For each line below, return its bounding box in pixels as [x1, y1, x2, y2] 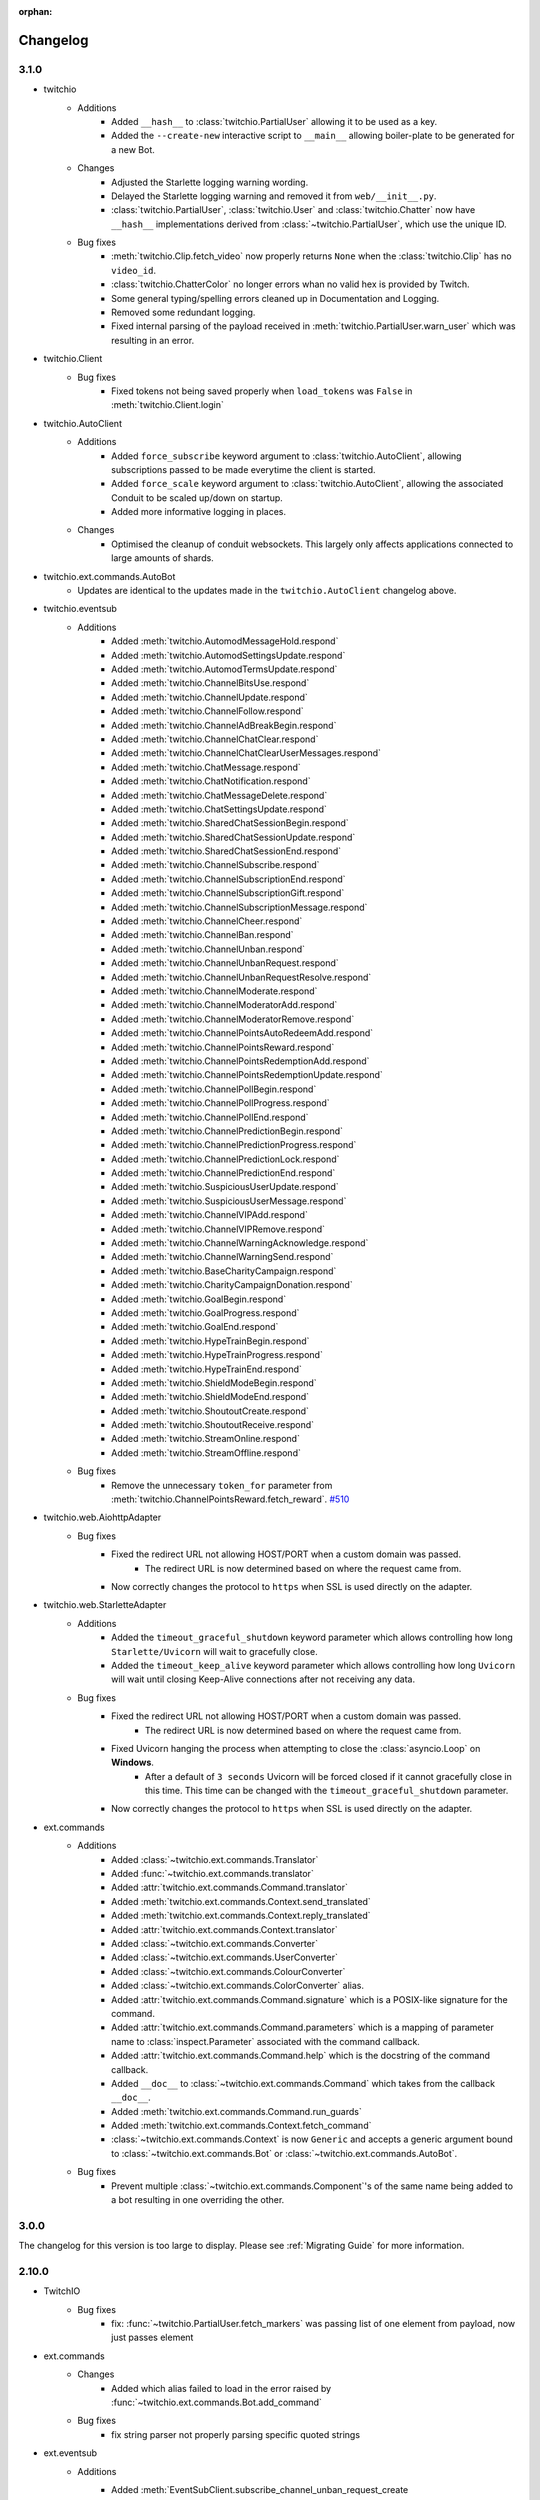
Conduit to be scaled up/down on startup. [111, 491, 284, 504]
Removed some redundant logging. [111, 306, 256, 319]
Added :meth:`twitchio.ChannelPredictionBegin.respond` [111, 1125, 344, 1137]
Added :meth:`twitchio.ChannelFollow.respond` [111, 705, 304, 717]
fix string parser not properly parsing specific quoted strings [111, 2428, 360, 2440]
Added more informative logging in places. [111, 506, 287, 518]
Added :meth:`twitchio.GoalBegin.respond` [111, 1293, 287, 1305]
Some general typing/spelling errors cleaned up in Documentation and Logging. [111, 292, 440, 304]
